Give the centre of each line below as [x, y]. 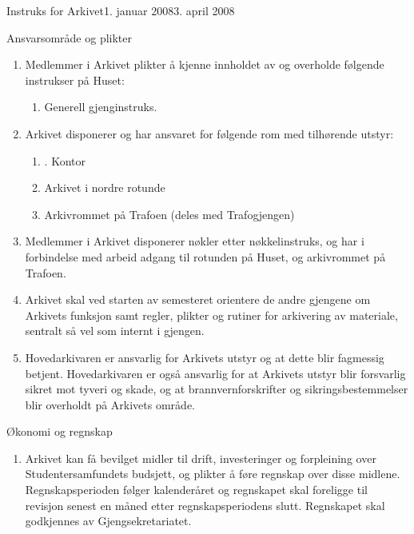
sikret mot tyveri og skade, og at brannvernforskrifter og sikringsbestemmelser [217, 389]
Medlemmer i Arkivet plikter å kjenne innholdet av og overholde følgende [205, 64]
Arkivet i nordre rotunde [105, 187]
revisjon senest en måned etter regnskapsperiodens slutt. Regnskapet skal [205, 505]
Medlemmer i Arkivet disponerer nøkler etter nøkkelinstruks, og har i [195, 241]
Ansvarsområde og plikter [69, 37]
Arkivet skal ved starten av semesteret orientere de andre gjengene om [198, 299]
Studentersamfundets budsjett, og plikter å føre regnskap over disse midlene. [213, 474]
